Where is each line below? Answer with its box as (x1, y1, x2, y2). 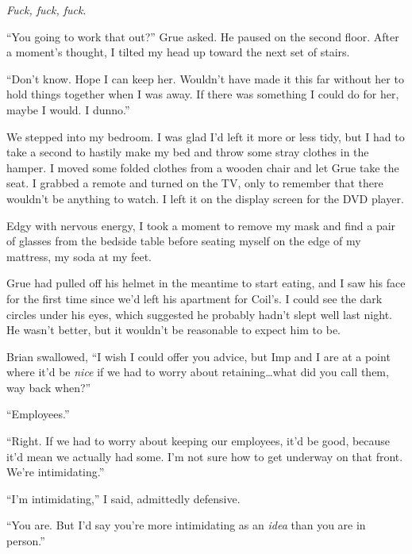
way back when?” (6, 379, 91, 395)
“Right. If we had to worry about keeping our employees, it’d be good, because (6, 433, 391, 449)
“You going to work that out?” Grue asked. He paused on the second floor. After (6, 28, 399, 44)
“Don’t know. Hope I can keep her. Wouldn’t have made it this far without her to (6, 70, 404, 87)
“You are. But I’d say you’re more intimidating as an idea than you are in (6, 517, 366, 533)
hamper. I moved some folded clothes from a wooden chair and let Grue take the (6, 159, 399, 175)
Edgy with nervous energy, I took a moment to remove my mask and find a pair (6, 217, 396, 233)
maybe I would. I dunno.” (6, 101, 130, 117)
